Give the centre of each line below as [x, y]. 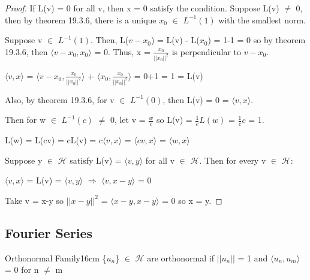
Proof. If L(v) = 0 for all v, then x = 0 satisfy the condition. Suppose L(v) [142, 8]
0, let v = [128, 120]
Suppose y [24, 160]
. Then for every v [233, 160]
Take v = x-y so [34, 200]
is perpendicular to [206, 51]
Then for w [25, 120]
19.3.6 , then [26, 51]
